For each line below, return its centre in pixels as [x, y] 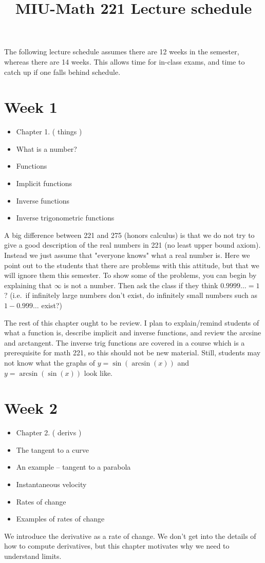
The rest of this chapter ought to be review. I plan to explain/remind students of [132, 322]
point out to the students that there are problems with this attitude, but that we [132, 265]
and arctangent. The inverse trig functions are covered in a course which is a [125, 342]
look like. [98, 373]
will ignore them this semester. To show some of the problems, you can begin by [130, 275]
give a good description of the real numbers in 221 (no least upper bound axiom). [132, 245]
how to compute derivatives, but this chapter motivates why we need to [117, 546]
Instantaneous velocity [51, 484]
